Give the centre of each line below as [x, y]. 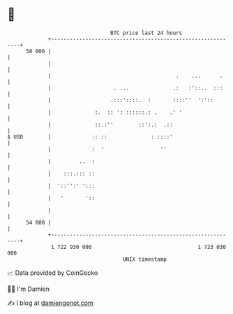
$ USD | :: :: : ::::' [90, 137]
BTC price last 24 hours [146, 33]
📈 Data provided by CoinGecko [53, 273]
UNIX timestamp [145, 259]
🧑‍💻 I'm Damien [29, 289]
